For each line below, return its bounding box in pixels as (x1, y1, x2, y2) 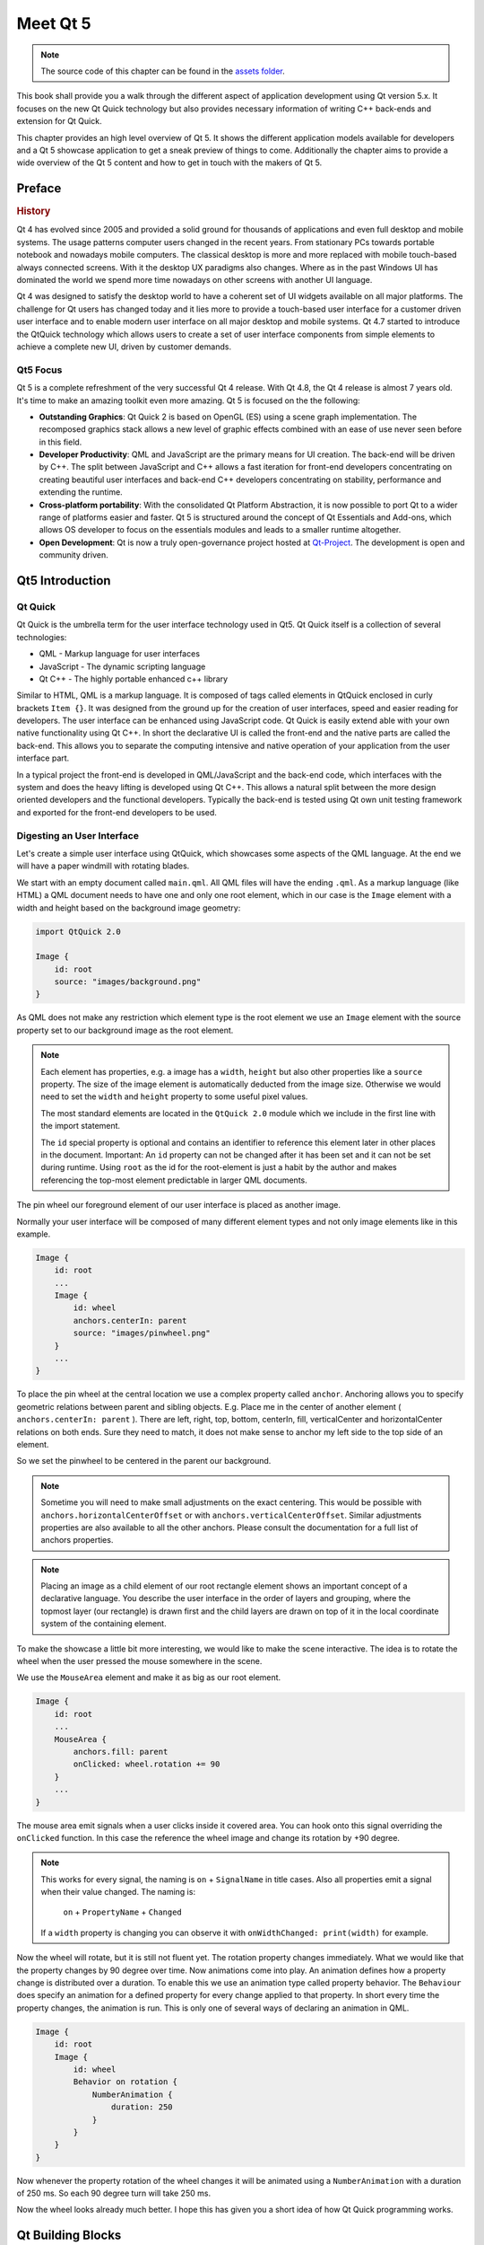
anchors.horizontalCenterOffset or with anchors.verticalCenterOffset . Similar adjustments (40, 1510, 422, 1520)
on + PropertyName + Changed (63, 1906, 183, 1917)
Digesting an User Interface (16, 829, 139, 841)
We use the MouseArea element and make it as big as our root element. (16, 1672, 281, 1683)
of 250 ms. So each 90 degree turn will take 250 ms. (16, 2188, 211, 2199)
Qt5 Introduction (16, 573, 111, 588)
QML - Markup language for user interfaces (39, 648, 201, 659)
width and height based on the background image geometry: (16, 902, 241, 913)
